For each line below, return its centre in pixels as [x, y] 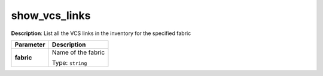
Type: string [69, 62]
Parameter [30, 45]
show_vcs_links [51, 15]
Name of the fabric [78, 52]
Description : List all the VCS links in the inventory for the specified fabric [101, 33]
